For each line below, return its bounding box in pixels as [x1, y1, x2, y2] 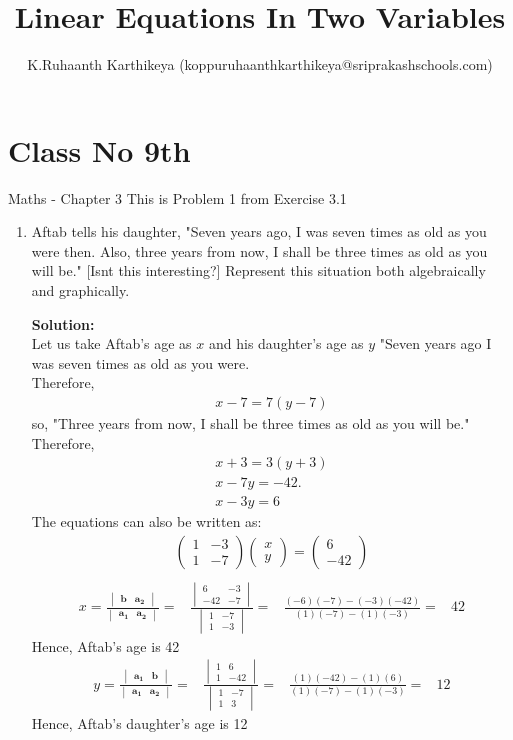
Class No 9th [8, 129, 191, 170]
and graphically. [31, 280, 130, 301]
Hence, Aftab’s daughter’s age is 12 [31, 712, 248, 733]
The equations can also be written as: [31, 511, 262, 532]
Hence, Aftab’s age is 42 [31, 635, 180, 656]
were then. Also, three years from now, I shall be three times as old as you [31, 240, 488, 261]
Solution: [31, 313, 95, 334]
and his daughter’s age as [208, 333, 364, 354]
